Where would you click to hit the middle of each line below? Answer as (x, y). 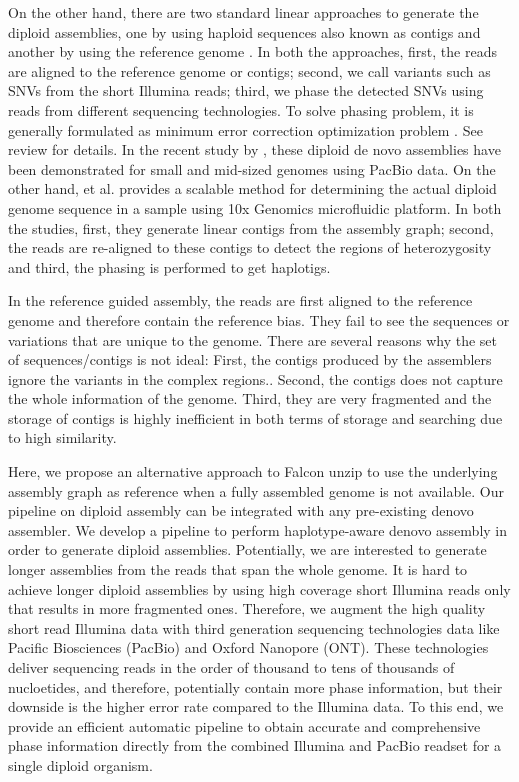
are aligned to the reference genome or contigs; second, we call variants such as (249, 70)
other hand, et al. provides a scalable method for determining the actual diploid (252, 188)
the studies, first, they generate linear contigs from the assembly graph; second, (251, 227)
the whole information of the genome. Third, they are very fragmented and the (250, 398)
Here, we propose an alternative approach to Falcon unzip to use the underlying (253, 471)
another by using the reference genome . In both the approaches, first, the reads (252, 51)
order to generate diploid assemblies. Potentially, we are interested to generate (247, 549)
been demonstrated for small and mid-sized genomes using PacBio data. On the (252, 168)
